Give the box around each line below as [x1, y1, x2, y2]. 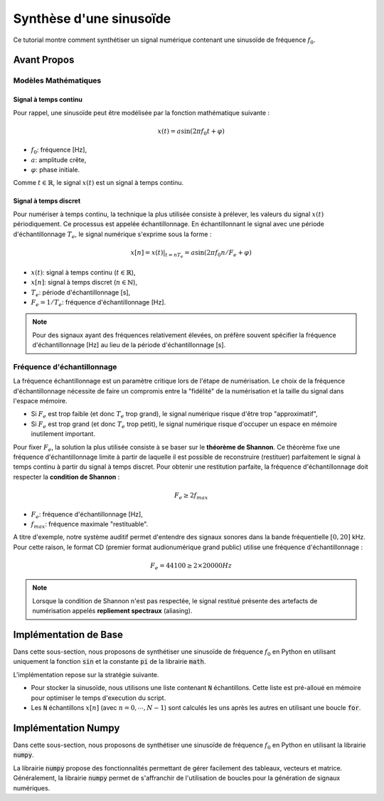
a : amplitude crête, [31, 155, 87, 164]
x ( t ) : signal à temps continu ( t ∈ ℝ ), [31, 267, 136, 277]
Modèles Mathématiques [13, 75, 102, 85]
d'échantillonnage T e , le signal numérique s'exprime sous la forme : [13, 230, 212, 240]
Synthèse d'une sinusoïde [13, 11, 171, 26]
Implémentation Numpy [13, 722, 120, 734]
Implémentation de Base [13, 629, 124, 640]
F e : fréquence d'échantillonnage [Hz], [31, 509, 144, 520]
